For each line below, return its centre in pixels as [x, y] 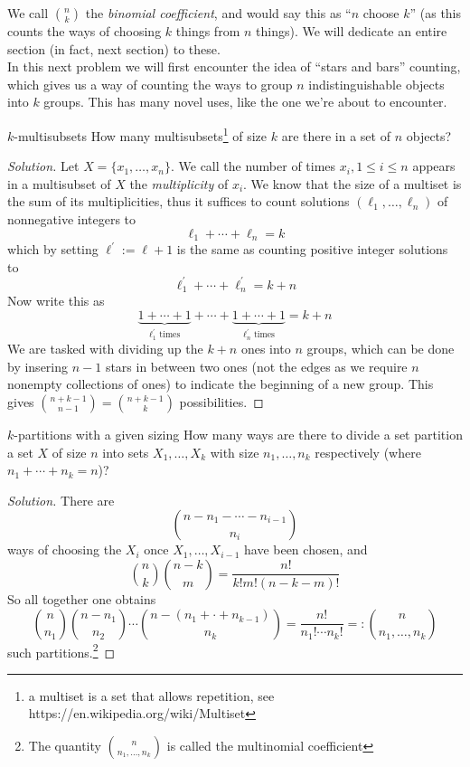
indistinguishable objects [376, 84]
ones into [266, 349]
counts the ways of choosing [85, 31]
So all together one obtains [82, 598]
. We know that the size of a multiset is [352, 183]
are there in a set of [336, 135]
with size [235, 452]
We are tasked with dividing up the [105, 349]
